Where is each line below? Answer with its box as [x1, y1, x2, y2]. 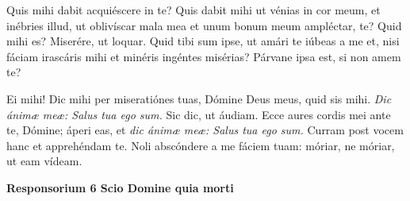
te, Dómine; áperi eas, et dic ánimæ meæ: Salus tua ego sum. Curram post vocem [6, 122, 404, 138]
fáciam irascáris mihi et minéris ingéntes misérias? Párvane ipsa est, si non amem [6, 48, 401, 64]
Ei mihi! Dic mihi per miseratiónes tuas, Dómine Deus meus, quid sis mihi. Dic [6, 90, 392, 106]
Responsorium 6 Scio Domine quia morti [6, 179, 234, 195]
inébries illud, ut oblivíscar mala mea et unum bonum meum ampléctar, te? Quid [6, 17, 402, 33]
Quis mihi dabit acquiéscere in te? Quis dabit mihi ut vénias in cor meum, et [6, 2, 381, 17]
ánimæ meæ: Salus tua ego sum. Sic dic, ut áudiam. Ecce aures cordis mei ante [6, 106, 391, 122]
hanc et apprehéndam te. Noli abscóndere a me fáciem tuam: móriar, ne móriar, [6, 137, 395, 153]
